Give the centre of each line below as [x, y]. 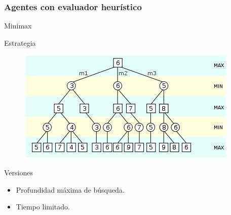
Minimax [18, 26]
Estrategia [20, 42]
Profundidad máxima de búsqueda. [70, 189]
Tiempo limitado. [43, 207]
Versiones [18, 172]
